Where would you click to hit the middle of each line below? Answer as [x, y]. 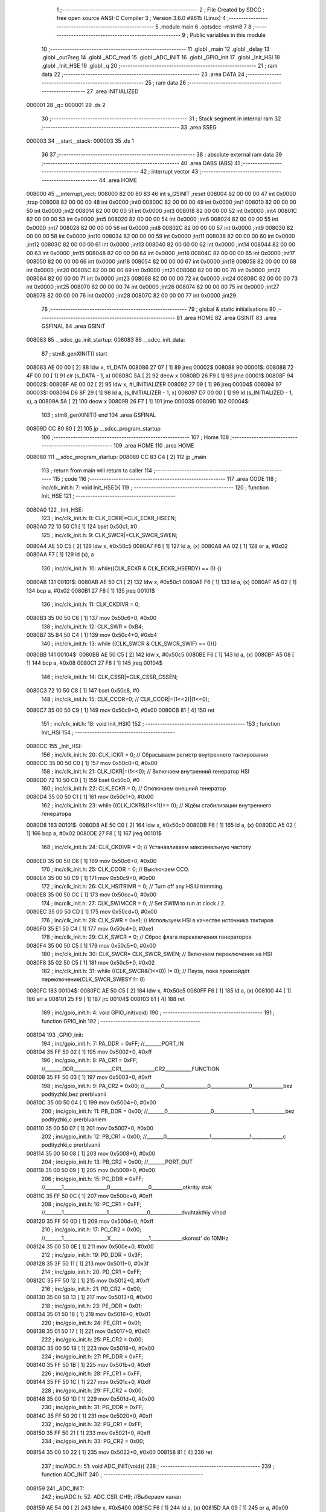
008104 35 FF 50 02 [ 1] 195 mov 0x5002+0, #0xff [89, 1052]
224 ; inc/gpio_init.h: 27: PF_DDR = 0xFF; [92, 1357]
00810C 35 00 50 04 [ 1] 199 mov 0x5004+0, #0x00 [91, 1103]
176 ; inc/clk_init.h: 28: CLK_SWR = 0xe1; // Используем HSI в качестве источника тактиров [158, 920]
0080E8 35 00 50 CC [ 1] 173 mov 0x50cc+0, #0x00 [91, 894]
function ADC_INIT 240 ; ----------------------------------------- [122, 1475]
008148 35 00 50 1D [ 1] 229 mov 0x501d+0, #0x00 [91, 1399]
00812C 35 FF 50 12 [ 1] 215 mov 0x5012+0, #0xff [88, 1280]
